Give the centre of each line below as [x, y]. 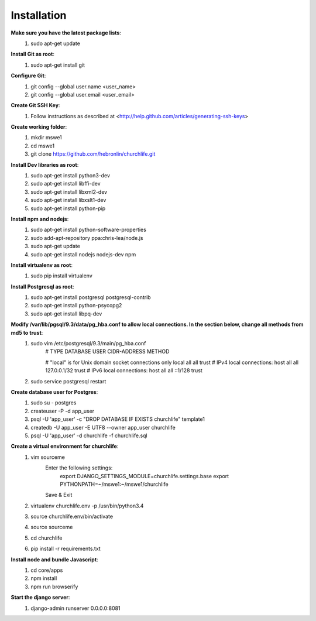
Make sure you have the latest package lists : [66, 33]
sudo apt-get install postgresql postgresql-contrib [91, 297]
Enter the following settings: [79, 468]
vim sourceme [48, 457]
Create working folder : [39, 127]
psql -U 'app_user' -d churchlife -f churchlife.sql [89, 435]
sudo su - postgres [54, 403]
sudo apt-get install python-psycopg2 [76, 306]
